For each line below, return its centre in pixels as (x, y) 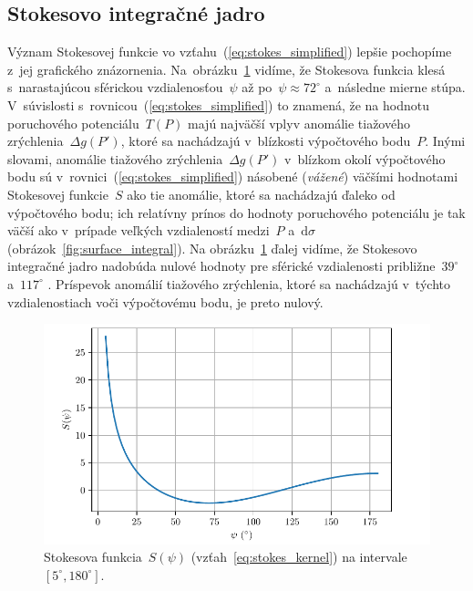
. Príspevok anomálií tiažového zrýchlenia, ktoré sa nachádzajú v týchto (249, 283)
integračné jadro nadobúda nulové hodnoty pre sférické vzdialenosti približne (221, 266)
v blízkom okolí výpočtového (365, 158)
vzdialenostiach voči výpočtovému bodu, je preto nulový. (165, 301)
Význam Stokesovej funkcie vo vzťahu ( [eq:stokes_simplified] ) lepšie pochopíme (230, 52)
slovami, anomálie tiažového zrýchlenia (115, 158)
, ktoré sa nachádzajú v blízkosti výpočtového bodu (266, 141)
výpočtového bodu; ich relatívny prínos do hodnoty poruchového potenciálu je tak (236, 212)
